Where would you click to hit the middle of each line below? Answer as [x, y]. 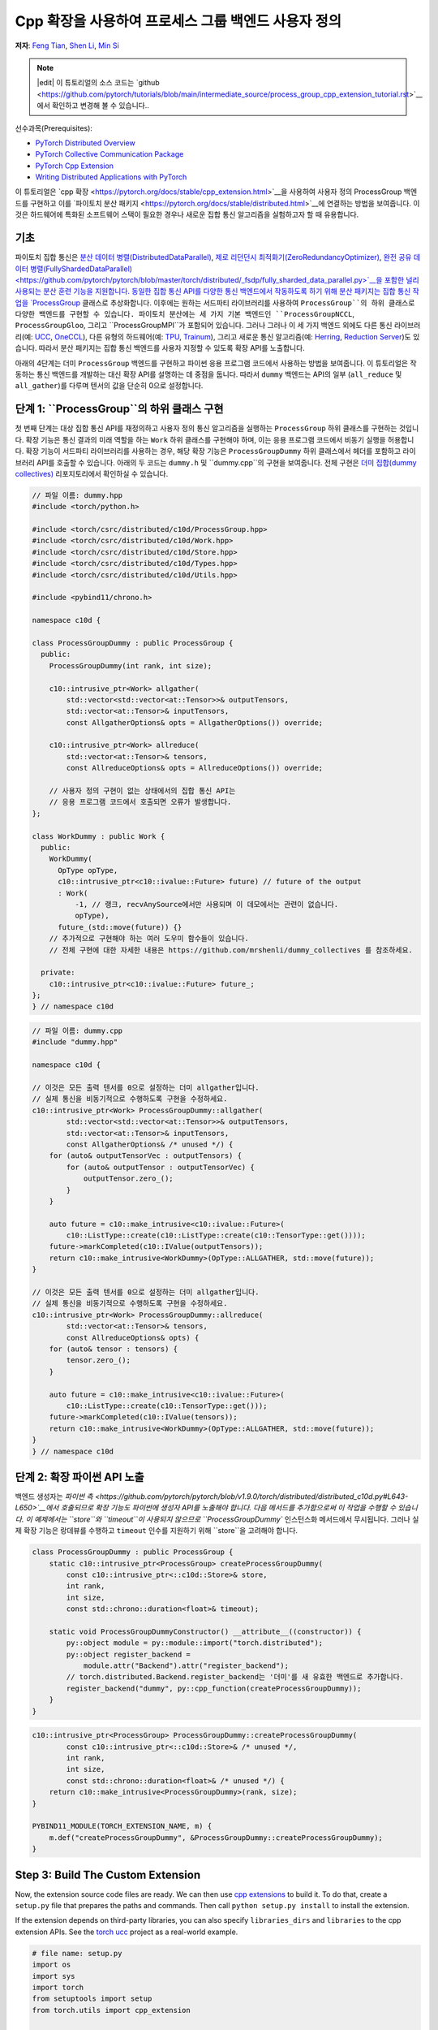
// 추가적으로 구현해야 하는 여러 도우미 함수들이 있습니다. [149, 939]
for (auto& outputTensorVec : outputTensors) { [146, 1156]
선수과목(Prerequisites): [54, 128]
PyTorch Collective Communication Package [109, 154]
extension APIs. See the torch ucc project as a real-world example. [127, 1932]
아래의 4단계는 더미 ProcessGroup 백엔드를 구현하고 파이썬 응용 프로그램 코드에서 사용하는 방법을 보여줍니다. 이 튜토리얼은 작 [216, 363]
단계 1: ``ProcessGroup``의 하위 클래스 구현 [119, 409]
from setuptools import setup [92, 1999]
